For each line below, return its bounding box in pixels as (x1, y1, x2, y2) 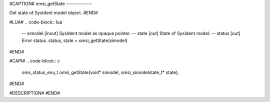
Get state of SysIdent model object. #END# (9, 10, 98, 16)
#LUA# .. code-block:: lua (9, 19, 62, 25)
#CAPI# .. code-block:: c (9, 58, 60, 64)
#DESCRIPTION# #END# (9, 90, 60, 96)
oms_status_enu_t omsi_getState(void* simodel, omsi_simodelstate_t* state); (21, 69, 179, 75)
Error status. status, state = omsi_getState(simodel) (21, 37, 127, 43)
